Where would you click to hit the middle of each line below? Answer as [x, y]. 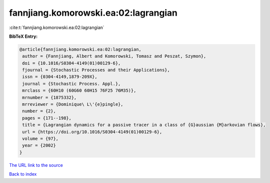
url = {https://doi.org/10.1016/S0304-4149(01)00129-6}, [92, 132]
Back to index [23, 174]
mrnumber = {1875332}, [50, 97]
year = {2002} [39, 145]
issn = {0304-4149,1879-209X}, [60, 77]
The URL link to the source [36, 165]
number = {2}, [39, 111]
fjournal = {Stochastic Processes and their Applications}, [96, 70]
